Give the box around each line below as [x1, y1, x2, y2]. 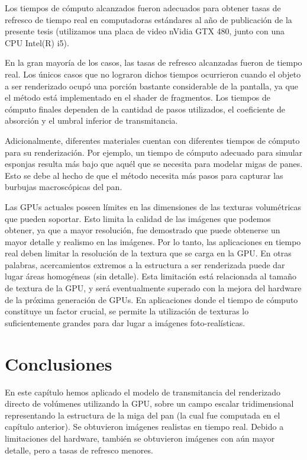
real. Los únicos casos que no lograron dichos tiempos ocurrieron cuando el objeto [5, 67, 301, 80]
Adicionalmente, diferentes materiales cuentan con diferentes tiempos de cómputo [5, 134, 300, 146]
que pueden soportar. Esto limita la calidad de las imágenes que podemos [5, 212, 271, 224]
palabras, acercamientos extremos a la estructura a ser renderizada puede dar [5, 258, 285, 271]
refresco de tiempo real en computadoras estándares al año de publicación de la [5, 13, 292, 25]
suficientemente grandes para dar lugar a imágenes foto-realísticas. [5, 316, 245, 329]
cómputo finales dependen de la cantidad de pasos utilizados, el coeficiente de [5, 102, 285, 115]
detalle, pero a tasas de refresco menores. [5, 443, 153, 456]
